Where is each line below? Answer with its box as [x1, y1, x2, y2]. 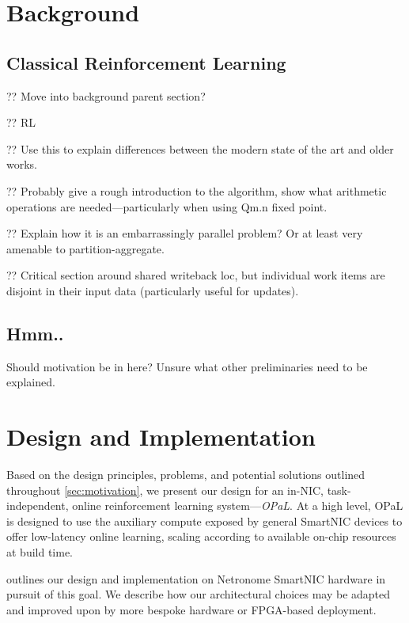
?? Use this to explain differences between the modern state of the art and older [6, 140, 394, 157]
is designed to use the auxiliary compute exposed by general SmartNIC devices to [6, 512, 403, 529]
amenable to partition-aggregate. [6, 240, 165, 256]
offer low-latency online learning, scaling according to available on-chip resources [6, 528, 396, 545]
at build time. [6, 544, 74, 560]
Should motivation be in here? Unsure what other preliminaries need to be [6, 358, 368, 374]
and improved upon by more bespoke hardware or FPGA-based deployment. [6, 601, 377, 617]
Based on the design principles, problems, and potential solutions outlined [6, 466, 365, 483]
